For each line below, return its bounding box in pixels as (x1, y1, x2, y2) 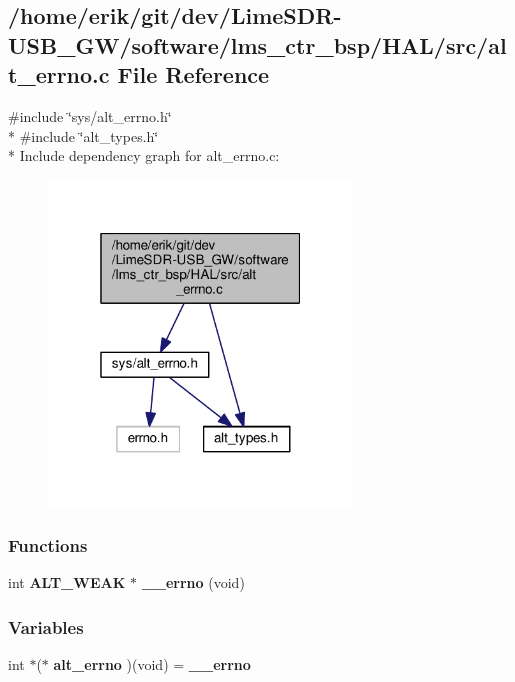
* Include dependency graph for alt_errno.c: (8, 145, 280, 166)
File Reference (117, 59, 270, 90)
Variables (8, 614, 84, 639)
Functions (8, 532, 88, 557)
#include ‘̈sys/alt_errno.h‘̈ (8, 105, 172, 126)
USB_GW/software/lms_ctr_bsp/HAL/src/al (8, 29, 507, 60)
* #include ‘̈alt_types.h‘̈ (8, 125, 159, 146)
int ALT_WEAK (8, 571, 126, 592)
